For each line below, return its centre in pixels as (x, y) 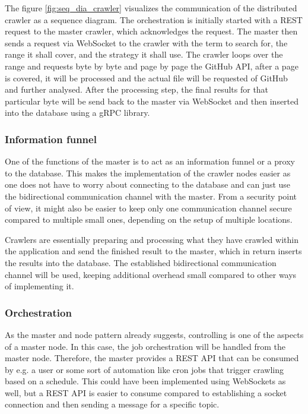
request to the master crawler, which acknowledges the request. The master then (151, 31)
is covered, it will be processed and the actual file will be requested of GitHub (146, 78)
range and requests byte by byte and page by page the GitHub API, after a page (152, 66)
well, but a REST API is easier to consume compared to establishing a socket (146, 392)
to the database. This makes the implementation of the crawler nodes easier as (148, 173)
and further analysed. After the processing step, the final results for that (137, 89)
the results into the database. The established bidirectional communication (141, 262)
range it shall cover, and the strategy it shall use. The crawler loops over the (144, 54)
